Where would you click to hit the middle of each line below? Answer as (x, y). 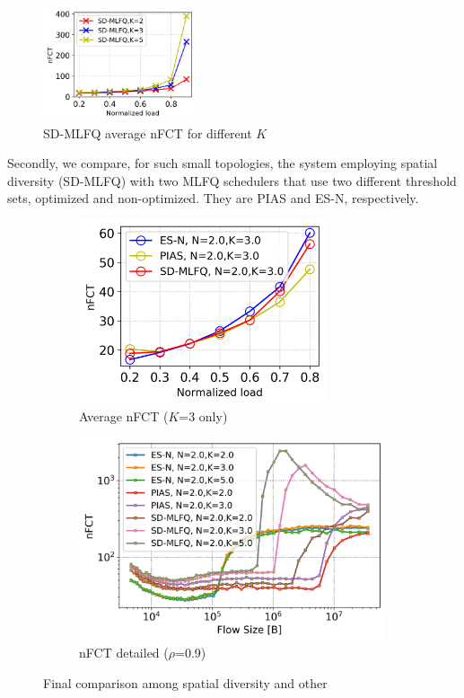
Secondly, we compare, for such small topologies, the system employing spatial (223, 163)
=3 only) (203, 416)
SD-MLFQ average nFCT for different (148, 133)
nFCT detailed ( (124, 653)
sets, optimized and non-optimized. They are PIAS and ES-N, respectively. (213, 198)
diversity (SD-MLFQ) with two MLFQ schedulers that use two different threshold (232, 180)
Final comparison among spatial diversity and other (185, 682)
